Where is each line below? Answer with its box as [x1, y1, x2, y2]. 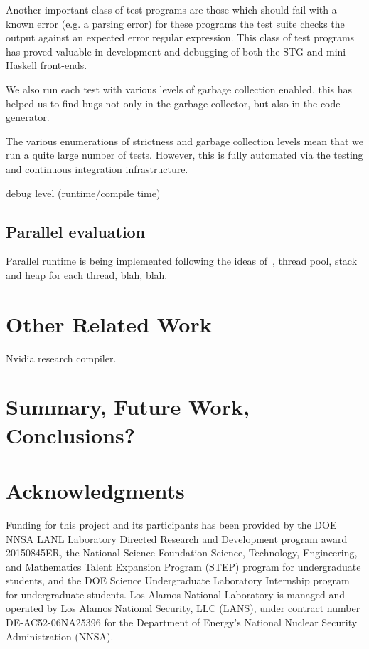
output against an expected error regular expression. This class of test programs [6, 30, 355, 45]
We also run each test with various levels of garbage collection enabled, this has [6, 81, 353, 96]
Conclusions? [6, 420, 135, 449]
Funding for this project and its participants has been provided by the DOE [6, 517, 337, 532]
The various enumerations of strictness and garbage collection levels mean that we [6, 133, 364, 148]
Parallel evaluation [6, 220, 146, 242]
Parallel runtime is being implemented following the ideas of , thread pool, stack [6, 253, 358, 268]
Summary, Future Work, [6, 392, 250, 421]
